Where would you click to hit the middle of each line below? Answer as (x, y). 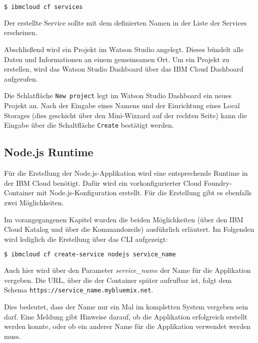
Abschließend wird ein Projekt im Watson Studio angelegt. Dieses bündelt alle (124, 49)
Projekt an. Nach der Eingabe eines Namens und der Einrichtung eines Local (122, 105)
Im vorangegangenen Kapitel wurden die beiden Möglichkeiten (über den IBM (124, 219)
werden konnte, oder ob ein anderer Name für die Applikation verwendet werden (127, 326)
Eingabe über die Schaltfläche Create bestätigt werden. (89, 125)
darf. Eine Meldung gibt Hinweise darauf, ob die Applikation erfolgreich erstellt (126, 316)
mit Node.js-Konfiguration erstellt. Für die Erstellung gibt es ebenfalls (144, 193)
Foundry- (218, 183)
